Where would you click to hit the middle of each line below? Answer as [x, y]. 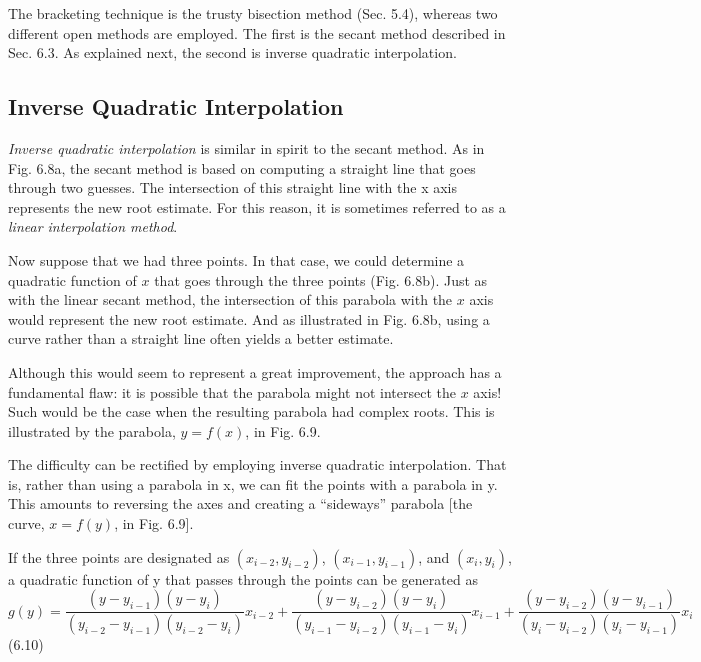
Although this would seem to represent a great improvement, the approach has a [255, 371]
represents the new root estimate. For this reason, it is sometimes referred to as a [257, 206]
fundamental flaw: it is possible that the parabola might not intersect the [232, 391]
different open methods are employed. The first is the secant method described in [257, 32]
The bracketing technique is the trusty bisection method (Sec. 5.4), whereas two [253, 13]
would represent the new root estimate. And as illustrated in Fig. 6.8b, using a [249, 318]
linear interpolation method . [93, 226]
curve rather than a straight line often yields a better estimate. [201, 338]
